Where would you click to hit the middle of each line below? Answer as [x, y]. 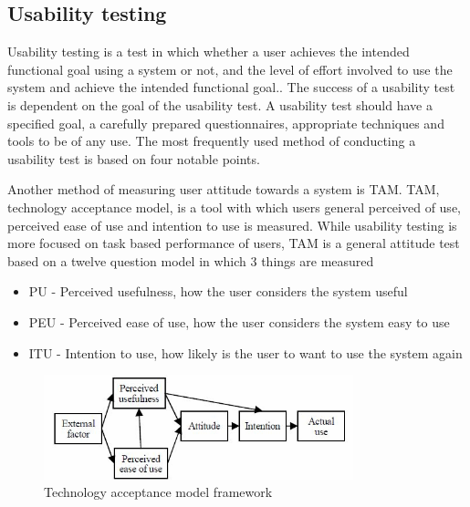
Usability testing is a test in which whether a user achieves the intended [209, 52]
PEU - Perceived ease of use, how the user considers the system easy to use [239, 321]
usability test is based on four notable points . [134, 158]
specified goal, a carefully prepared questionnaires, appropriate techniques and [226, 123]
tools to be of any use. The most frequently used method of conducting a [212, 141]
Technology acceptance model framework [158, 492]
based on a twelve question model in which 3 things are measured [191, 260]
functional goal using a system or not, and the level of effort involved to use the [230, 69]
